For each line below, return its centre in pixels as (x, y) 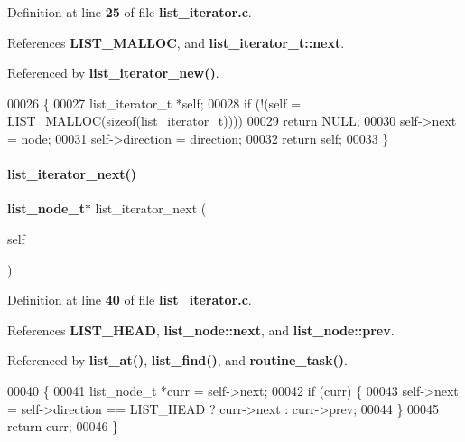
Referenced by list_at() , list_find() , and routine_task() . (177, 360)
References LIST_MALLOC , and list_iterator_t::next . (176, 42)
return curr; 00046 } (63, 426)
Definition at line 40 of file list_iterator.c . (130, 300)
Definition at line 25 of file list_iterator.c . (130, 12)
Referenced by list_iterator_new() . (113, 73)
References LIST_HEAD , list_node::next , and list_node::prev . (201, 329)
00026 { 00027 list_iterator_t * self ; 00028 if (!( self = (154, 103)
